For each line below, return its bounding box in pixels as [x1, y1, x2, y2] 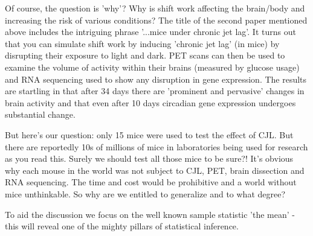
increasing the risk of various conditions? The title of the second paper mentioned [5, 13, 308, 26]
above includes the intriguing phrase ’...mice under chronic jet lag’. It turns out [5, 25, 296, 38]
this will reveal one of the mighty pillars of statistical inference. [5, 220, 239, 232]
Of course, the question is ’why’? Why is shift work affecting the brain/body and [5, 2, 305, 14]
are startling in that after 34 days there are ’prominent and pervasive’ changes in [5, 85, 305, 97]
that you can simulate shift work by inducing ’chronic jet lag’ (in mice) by [5, 37, 280, 49]
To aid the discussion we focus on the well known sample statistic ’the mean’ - [5, 208, 295, 220]
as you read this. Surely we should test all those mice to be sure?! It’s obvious [5, 152, 294, 165]
